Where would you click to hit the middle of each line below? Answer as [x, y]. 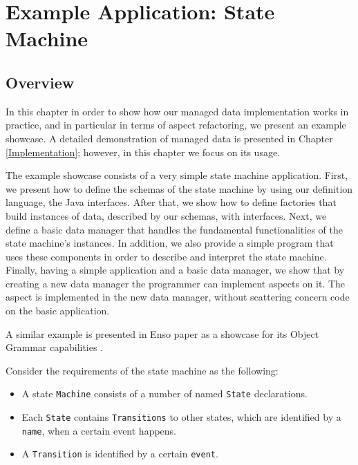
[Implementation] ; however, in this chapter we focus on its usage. [143, 152]
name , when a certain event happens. [99, 430]
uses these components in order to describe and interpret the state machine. [166, 256]
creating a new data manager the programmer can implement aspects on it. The [176, 283]
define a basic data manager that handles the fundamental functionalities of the [174, 229]
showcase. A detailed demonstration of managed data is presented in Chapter [169, 138]
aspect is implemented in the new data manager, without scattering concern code [178, 297]
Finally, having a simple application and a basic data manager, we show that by [175, 270]
